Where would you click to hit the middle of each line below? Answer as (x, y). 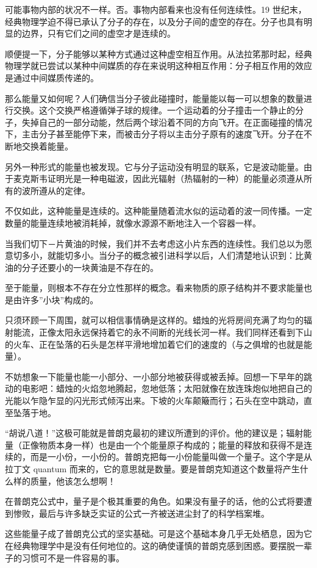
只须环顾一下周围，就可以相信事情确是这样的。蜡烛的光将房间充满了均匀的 (154, 320)
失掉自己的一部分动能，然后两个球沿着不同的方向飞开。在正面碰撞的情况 (167, 122)
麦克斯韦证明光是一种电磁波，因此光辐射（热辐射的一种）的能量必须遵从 (158, 178)
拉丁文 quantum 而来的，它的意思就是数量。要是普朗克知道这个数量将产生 (152, 469)
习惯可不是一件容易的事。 (73, 557)
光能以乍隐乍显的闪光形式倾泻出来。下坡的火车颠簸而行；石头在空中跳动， (154, 401)
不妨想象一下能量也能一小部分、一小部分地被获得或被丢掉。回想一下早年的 (154, 376)
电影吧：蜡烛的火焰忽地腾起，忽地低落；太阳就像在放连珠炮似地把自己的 (167, 388)
